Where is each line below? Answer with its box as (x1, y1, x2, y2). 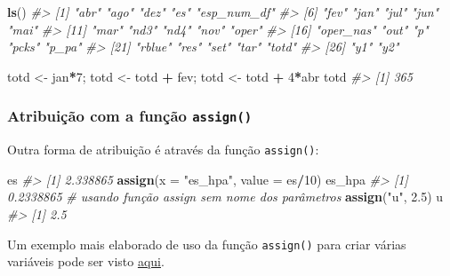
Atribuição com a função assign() (7, 105, 253, 127)
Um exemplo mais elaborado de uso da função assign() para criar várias (7, 234, 406, 253)
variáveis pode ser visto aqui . (7, 252, 165, 271)
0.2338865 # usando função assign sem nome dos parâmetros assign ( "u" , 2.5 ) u (7, 187, 444, 206)
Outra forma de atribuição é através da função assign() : (7, 140, 319, 159)
